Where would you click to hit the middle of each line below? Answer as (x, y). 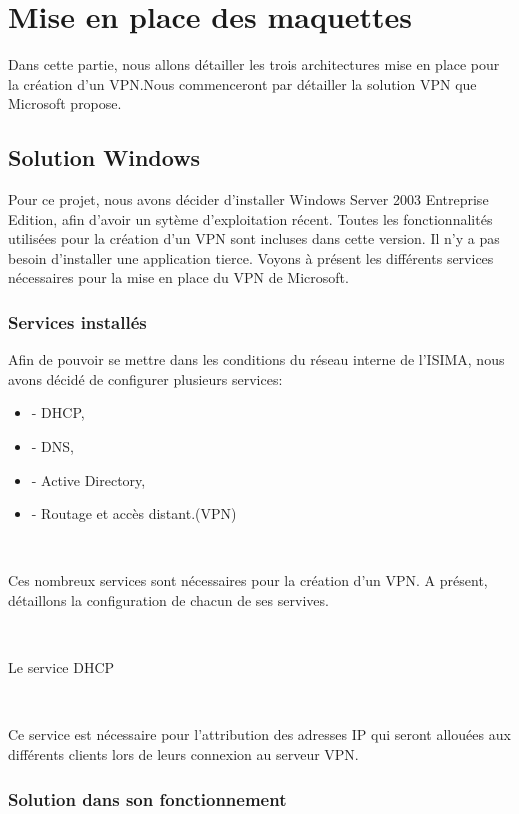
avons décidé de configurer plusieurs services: (145, 378)
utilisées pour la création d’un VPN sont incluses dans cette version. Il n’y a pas (254, 238)
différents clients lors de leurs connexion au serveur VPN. (183, 754)
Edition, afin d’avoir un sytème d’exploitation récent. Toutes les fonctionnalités (250, 218)
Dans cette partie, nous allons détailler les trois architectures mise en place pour (254, 64)
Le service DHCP (61, 667)
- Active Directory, (88, 479)
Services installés (77, 322)
